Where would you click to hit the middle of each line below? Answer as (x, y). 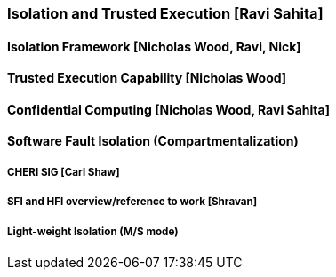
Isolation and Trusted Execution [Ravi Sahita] (165, 13)
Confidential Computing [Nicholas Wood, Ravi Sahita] (168, 109)
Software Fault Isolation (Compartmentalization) (153, 141)
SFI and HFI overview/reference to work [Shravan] (132, 202)
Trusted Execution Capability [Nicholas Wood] (147, 78)
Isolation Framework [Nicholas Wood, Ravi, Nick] (154, 46)
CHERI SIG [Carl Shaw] (64, 172)
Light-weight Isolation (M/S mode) (93, 231)
